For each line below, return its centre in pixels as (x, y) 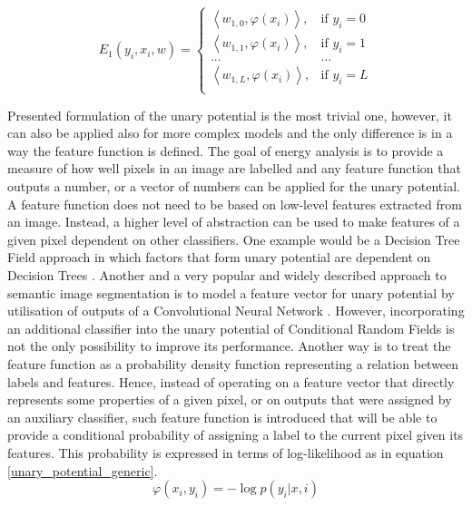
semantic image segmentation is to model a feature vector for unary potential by (231, 292)
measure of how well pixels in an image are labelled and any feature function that (234, 168)
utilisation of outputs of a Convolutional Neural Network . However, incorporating (236, 311)
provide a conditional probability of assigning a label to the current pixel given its (236, 435)
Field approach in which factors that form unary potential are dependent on (219, 257)
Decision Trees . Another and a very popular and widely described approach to (227, 274)
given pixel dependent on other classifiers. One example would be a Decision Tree (234, 239)
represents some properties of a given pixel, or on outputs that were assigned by (230, 399)
